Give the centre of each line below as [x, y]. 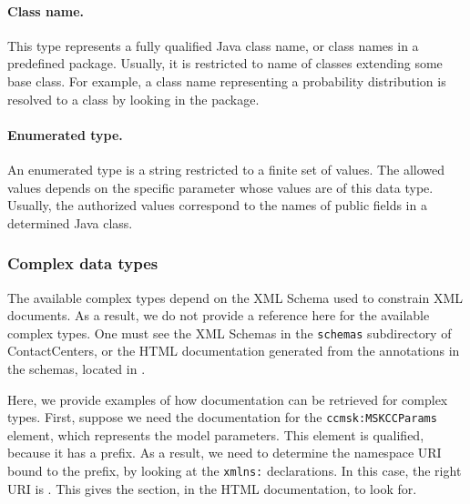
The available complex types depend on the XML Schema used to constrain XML [235, 297]
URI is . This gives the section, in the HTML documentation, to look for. [212, 488]
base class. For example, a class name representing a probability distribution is [227, 81]
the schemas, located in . [77, 368]
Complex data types [83, 263]
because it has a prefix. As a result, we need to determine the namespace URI [225, 453]
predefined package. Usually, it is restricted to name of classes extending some [225, 63]
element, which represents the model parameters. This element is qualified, [216, 434]
